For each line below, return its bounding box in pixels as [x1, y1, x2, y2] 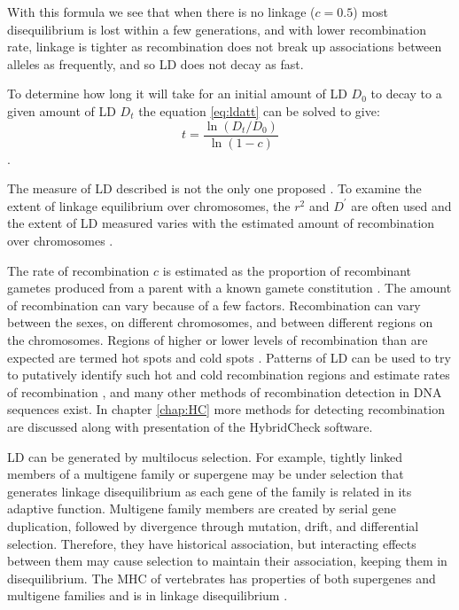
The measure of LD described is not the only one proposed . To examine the [7, 179, 422, 198]
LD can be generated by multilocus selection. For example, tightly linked [7, 447, 403, 465]
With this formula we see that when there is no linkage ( [7, 3, 315, 20]
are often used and [351, 196, 452, 215]
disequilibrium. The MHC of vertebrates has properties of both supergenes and [7, 568, 436, 587]
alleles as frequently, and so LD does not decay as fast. [7, 54, 304, 73]
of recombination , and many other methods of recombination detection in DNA [7, 382, 442, 401]
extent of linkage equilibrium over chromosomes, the [7, 196, 291, 215]
